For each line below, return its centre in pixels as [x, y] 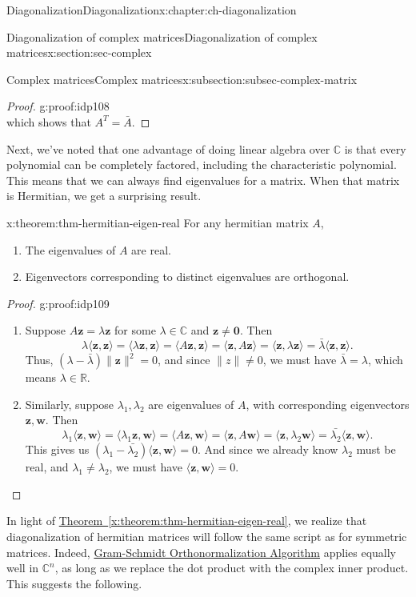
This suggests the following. [74, 583]
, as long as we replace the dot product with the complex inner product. [232, 568]
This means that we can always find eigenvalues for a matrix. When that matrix [203, 180]
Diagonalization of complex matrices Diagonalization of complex [162, 36]
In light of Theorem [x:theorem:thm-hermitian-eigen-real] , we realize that [187, 521]
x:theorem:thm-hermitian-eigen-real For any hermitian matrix [158, 222]
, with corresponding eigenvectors [328, 404]
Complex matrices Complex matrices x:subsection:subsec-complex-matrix [182, 79]
